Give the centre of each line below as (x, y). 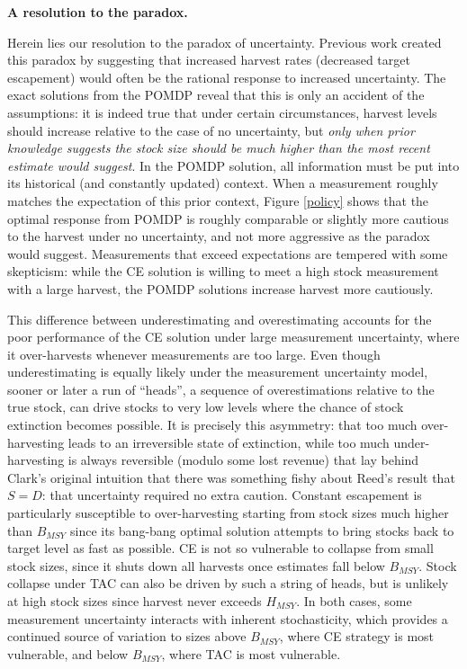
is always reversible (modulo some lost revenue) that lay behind (243, 460)
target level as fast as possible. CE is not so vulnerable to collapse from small (220, 548)
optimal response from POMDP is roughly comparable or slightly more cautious (228, 218)
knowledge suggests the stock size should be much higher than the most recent (219, 148)
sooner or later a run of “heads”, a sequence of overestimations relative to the (221, 389)
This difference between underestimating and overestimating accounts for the (220, 319)
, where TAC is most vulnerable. (251, 653)
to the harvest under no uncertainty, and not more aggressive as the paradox (219, 236)
